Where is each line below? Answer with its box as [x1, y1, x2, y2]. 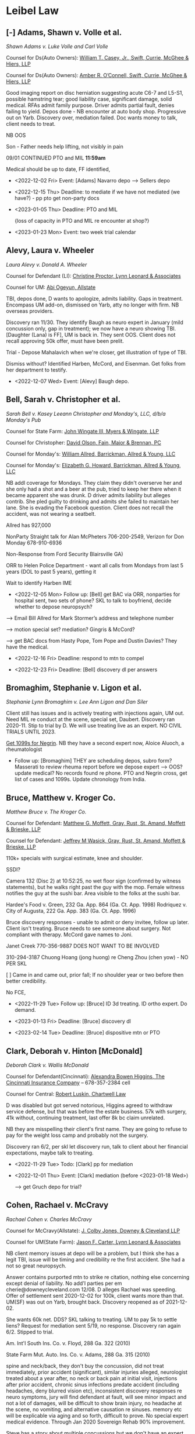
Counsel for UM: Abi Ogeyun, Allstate [6, 284, 96, 291]
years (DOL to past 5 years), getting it [6, 568, 97, 575]
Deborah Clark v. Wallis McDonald [6, 1061, 89, 1068]
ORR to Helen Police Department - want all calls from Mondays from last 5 [6, 561, 184, 568]
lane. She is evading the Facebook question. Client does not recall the [6, 504, 173, 511]
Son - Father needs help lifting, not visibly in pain [6, 143, 123, 150]
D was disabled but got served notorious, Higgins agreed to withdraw [6, 1102, 173, 1109]
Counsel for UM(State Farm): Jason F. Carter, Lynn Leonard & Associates [6, 1238, 181, 1245]
